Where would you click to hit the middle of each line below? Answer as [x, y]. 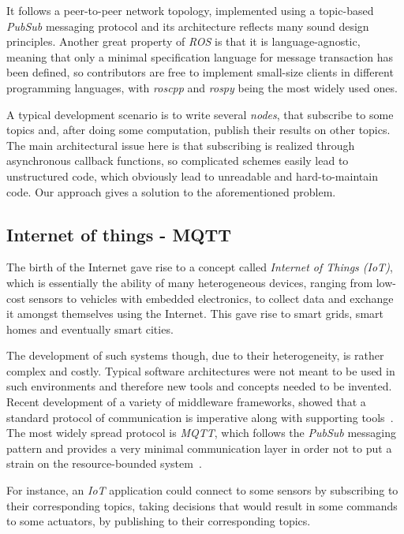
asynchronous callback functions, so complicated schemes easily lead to [178, 161]
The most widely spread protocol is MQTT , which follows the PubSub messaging [201, 433]
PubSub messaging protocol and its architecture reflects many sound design [188, 26]
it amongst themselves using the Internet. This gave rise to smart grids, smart [195, 314]
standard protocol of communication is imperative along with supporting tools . [200, 417]
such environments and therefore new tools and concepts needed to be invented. [199, 386]
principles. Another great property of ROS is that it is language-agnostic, [183, 41]
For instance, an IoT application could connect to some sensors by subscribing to [202, 490]
